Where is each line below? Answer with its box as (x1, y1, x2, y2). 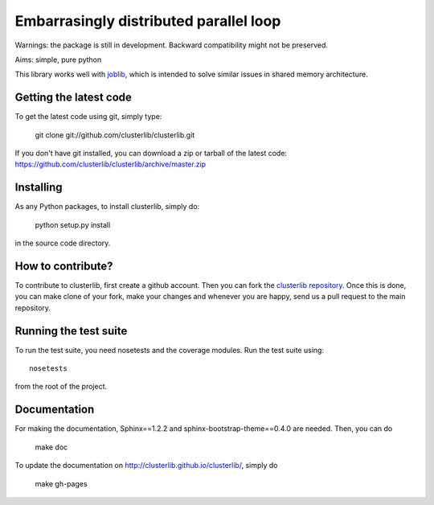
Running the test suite (14, 324, 128, 338)
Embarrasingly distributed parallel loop (14, 12, 281, 30)
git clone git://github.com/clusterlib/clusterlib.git (35, 129, 195, 140)
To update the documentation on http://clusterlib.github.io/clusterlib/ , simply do (14, 461, 278, 470)
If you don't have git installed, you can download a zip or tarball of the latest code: (14, 149, 288, 158)
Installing (14, 181, 63, 195)
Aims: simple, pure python (14, 55, 102, 64)
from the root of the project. (14, 382, 108, 392)
